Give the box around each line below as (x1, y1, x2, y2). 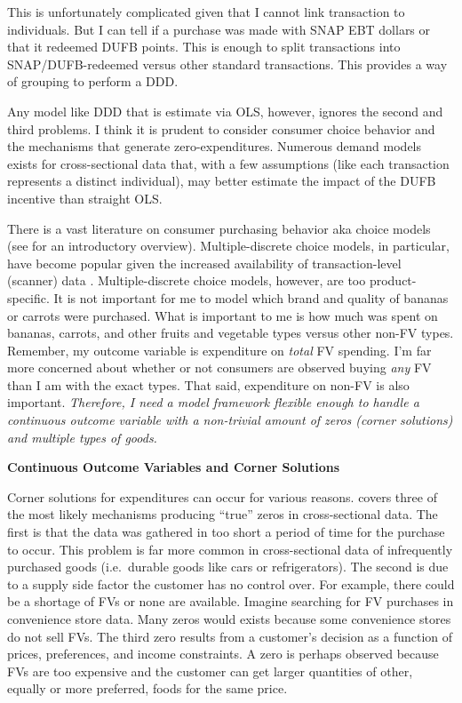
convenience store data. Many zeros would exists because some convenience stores (7, 610, 451, 627)
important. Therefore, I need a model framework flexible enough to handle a (7, 393, 419, 411)
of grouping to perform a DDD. (7, 72, 179, 91)
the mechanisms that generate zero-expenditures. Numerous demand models (7, 137, 422, 156)
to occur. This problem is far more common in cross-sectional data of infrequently (7, 539, 453, 558)
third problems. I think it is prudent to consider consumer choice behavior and (7, 119, 435, 138)
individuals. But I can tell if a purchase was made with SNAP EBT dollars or (7, 20, 431, 38)
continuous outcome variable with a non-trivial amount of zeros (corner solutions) (7, 411, 453, 429)
